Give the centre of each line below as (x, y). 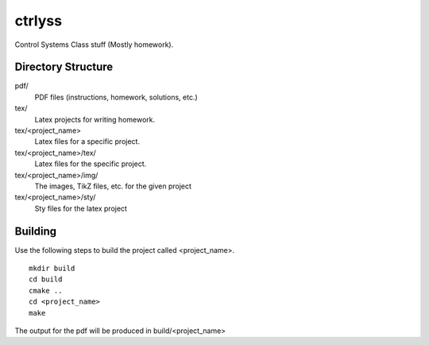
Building (36, 231)
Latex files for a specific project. (87, 141)
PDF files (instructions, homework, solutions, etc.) (116, 97)
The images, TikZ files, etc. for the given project (113, 186)
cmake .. (46, 291)
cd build (46, 279)
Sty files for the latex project (81, 208)
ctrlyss (39, 21)
